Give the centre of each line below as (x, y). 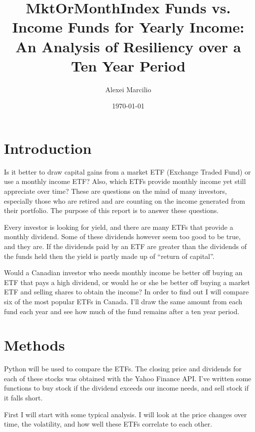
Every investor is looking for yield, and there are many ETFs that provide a (119, 227)
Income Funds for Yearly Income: (128, 27)
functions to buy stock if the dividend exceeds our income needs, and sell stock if (126, 388)
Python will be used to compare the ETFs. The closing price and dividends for (123, 369)
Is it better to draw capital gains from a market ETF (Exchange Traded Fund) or (127, 171)
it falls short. (23, 398)
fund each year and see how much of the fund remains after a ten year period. (122, 311)
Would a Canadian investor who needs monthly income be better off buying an (123, 272)
